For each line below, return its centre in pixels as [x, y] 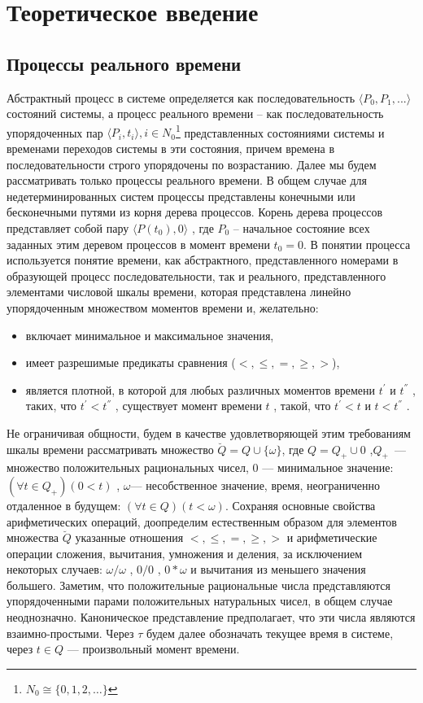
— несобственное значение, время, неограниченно [255, 485]
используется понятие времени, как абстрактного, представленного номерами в [203, 260]
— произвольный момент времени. [153, 649]
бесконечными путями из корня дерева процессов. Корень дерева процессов [195, 212]
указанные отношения [129, 537]
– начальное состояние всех [301, 227]
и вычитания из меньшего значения [278, 569]
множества [33, 537]
